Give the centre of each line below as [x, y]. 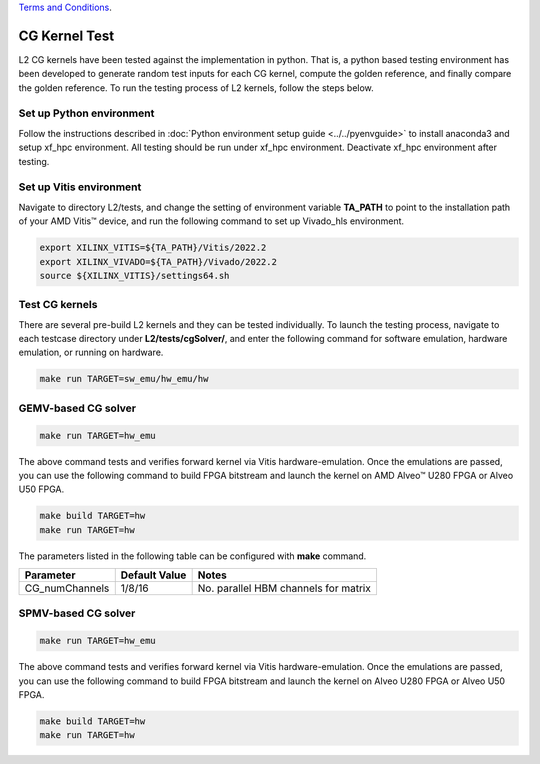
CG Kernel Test [66, 35]
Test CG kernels [58, 305]
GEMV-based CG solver [77, 408]
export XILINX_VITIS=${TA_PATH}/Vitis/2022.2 [153, 248]
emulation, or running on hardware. [91, 352]
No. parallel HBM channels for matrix [284, 588]
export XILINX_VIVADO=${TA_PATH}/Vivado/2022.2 [158, 261]
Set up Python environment [86, 113]
